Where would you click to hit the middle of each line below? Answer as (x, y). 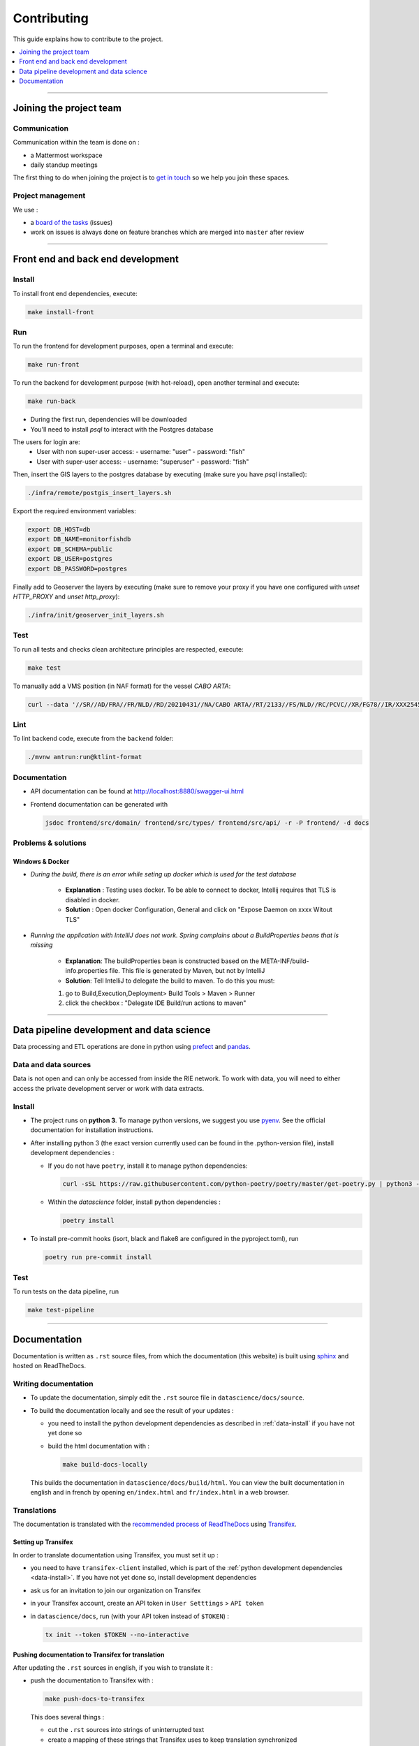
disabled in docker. (93, 900)
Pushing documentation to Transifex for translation (89, 1655)
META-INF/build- (285, 961)
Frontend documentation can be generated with (99, 804)
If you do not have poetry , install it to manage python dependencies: (148, 1166)
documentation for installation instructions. (92, 1130)
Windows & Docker (41, 861)
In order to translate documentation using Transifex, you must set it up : (116, 1555)
